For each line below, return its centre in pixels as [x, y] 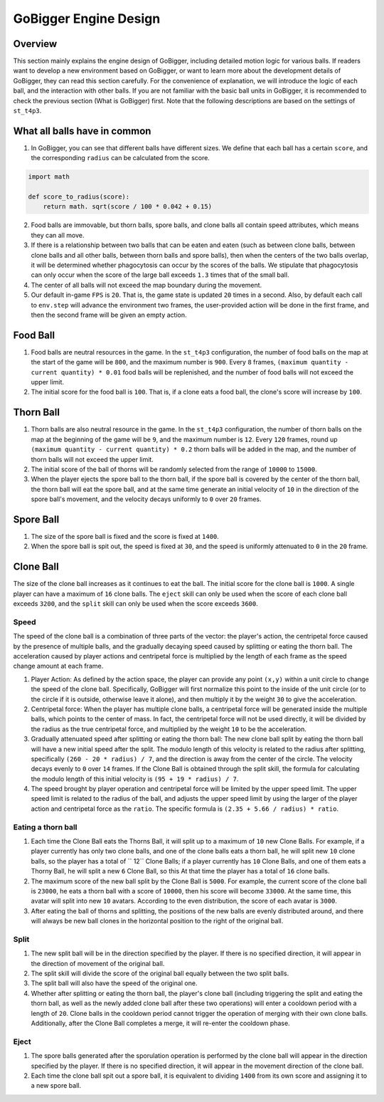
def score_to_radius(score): [79, 197]
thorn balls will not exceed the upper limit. [92, 459]
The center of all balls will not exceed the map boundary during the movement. [146, 285]
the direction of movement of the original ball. [98, 963]
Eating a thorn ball [45, 827]
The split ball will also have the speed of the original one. [114, 983]
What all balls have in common [82, 131]
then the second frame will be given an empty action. [109, 315]
